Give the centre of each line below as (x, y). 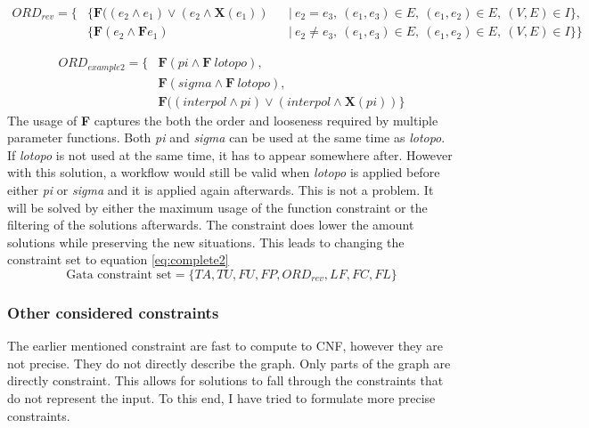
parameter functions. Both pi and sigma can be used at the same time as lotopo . (226, 137)
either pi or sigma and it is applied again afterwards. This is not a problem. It (221, 189)
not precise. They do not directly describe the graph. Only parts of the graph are (229, 363)
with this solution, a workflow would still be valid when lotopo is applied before (224, 172)
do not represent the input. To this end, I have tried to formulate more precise (221, 397)
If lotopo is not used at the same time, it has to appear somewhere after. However (230, 154)
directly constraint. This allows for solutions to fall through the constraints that (225, 380)
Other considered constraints (113, 312)
